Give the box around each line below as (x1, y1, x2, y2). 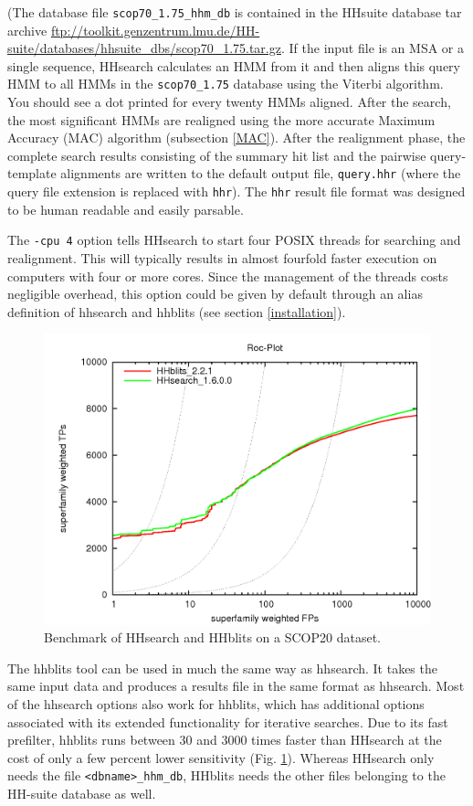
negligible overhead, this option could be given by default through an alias (7, 284, 423, 303)
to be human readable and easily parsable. (7, 199, 244, 218)
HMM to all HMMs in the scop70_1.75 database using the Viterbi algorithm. (7, 74, 444, 93)
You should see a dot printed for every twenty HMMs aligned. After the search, (7, 92, 451, 111)
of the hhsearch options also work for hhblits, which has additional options (7, 695, 425, 714)
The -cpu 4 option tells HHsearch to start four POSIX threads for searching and (7, 230, 461, 249)
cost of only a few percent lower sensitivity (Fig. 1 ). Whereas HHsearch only (7, 748, 435, 767)
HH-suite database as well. (7, 784, 156, 803)
